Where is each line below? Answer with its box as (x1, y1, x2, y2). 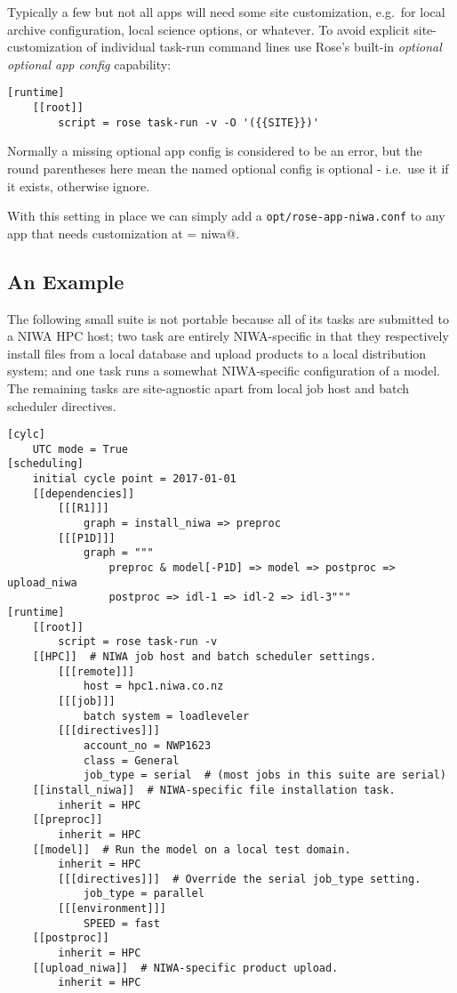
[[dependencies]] (32, 487, 135, 500)
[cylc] (7, 428, 45, 441)
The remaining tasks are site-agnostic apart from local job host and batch (7, 378, 410, 397)
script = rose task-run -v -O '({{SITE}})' (58, 116, 319, 129)
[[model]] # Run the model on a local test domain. (32, 843, 351, 856)
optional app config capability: (7, 54, 172, 73)
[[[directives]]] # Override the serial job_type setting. (58, 872, 421, 885)
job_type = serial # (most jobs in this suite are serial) (83, 769, 446, 782)
